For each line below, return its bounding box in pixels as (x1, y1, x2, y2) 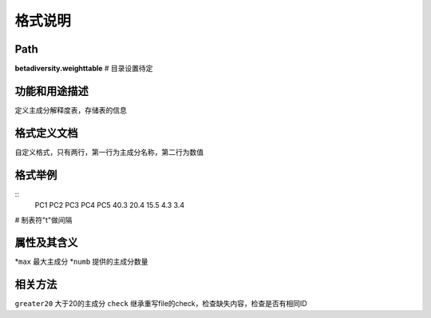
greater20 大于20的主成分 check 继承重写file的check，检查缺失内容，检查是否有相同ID (14, 299, 307, 308)
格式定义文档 (14, 126, 78, 140)
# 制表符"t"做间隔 (14, 215, 73, 225)
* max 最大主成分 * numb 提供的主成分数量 (14, 256, 148, 267)
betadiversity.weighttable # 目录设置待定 (14, 64, 153, 74)
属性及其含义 (14, 236, 78, 249)
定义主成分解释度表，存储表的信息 (14, 105, 127, 115)
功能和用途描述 (14, 84, 89, 97)
